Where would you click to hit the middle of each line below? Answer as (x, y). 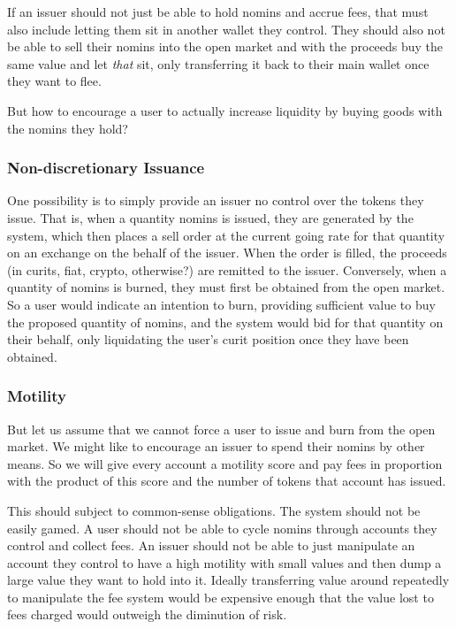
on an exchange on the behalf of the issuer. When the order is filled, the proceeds (227, 253)
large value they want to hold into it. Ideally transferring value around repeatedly (228, 580)
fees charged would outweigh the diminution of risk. (147, 614)
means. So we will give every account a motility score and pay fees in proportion (225, 463)
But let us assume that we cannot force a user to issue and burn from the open (221, 429)
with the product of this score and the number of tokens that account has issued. (227, 481)
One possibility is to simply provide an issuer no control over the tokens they (216, 200)
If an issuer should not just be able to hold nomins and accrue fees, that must (218, 12)
